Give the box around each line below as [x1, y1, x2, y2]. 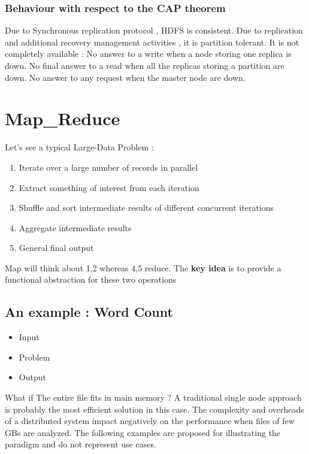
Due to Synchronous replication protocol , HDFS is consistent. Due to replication [5, 24, 303, 37]
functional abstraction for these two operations [5, 273, 177, 286]
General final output [19, 241, 94, 254]
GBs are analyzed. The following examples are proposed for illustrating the [5, 426, 281, 438]
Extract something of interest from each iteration [19, 181, 199, 193]
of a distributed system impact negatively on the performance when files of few [5, 414, 295, 427]
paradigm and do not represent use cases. [5, 438, 156, 450]
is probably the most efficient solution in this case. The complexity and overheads [5, 402, 304, 415]
